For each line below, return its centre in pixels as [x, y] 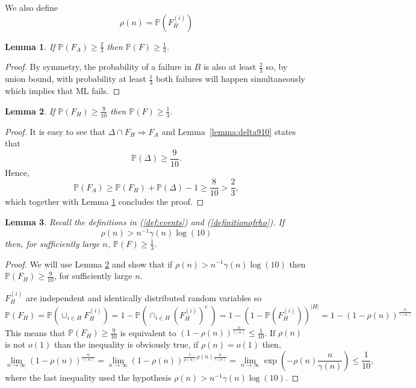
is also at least [230, 67]
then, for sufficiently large [52, 243]
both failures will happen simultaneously [230, 79]
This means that [35, 332]
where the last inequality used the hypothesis [88, 377]
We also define [31, 7]
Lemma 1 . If [30, 46]
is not [15, 344]
